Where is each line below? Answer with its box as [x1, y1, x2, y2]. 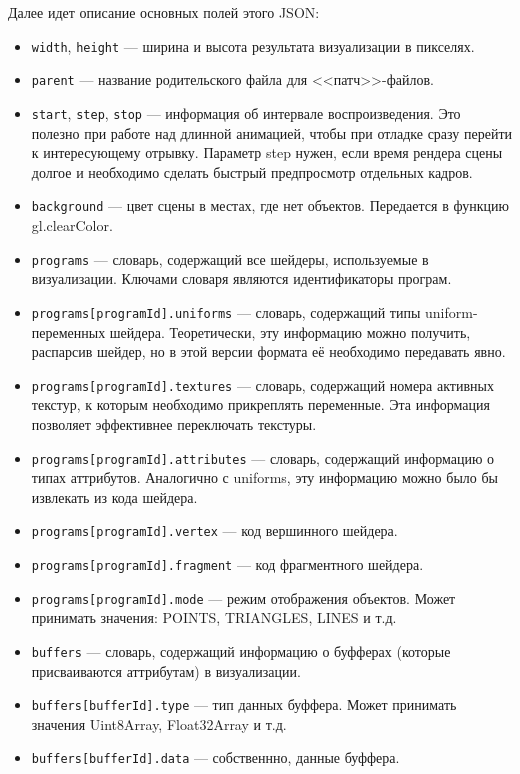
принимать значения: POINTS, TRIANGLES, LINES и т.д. [31, 607, 397, 628]
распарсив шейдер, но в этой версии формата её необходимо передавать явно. [31, 341, 506, 362]
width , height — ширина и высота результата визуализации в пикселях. [31, 35, 475, 56]
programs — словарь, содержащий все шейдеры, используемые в [31, 248, 429, 269]
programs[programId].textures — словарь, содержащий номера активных [31, 374, 494, 395]
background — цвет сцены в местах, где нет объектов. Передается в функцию [31, 195, 509, 216]
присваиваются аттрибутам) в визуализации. [31, 660, 301, 681]
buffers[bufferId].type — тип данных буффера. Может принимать [31, 694, 457, 715]
